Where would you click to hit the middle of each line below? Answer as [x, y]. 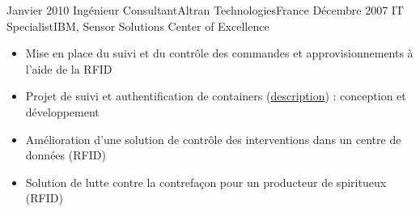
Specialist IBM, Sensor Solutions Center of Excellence [138, 25]
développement [62, 111]
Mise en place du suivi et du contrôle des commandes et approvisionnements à [219, 53]
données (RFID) [66, 155]
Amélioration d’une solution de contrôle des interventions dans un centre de [213, 139]
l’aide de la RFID [69, 68]
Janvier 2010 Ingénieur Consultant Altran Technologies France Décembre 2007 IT [205, 10]
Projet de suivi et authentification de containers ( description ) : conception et [216, 96]
